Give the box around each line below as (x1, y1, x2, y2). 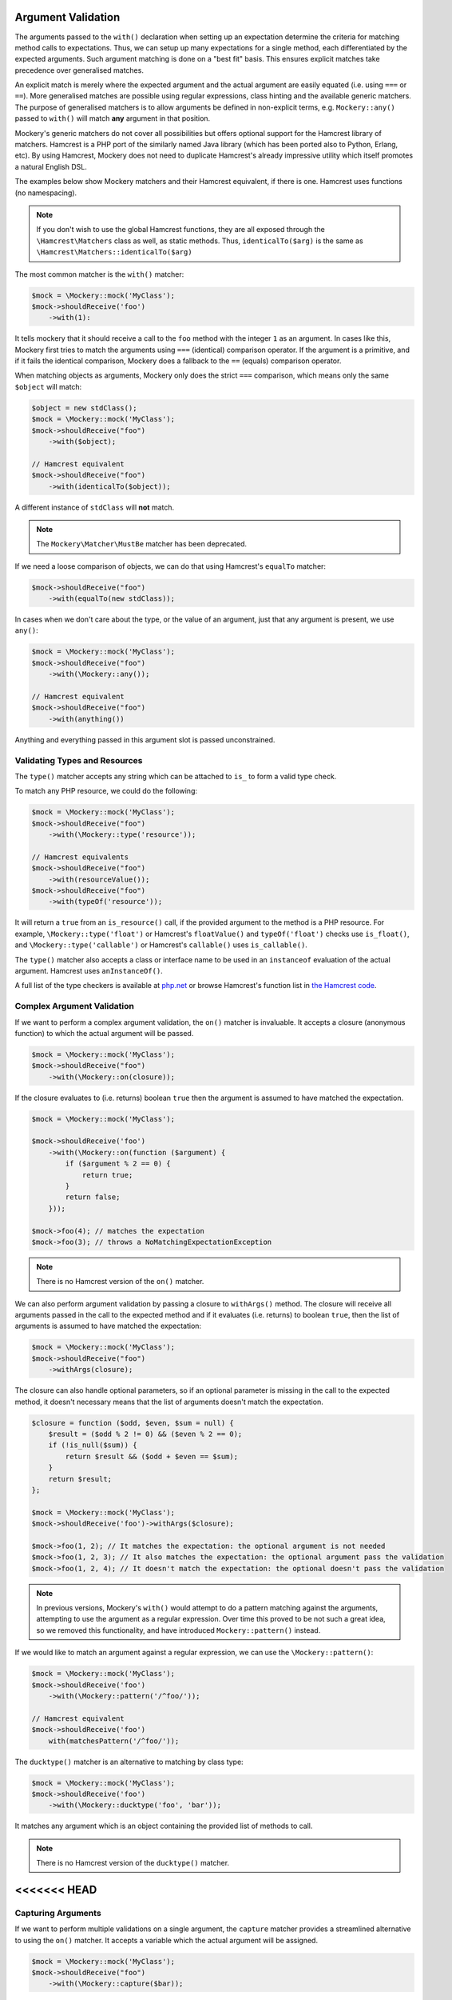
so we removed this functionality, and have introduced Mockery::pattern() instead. (36, 1625, 321, 1635)
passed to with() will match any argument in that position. (14, 114, 211, 123)
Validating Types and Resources (14, 754, 143, 766)
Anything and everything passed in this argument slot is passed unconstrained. (14, 734, 276, 744)
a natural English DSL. (14, 162, 87, 171)
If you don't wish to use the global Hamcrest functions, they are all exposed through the (36, 225, 325, 234)
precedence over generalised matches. (14, 65, 144, 75)
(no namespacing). (14, 188, 77, 198)
